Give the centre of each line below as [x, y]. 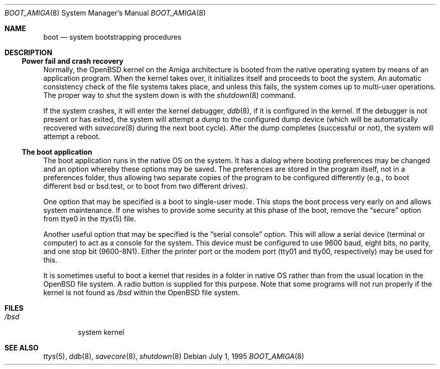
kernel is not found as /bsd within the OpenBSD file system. [141, 292]
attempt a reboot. [72, 136]
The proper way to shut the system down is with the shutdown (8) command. [170, 95]
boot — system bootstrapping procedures [112, 37]
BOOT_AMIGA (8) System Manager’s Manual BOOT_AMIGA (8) [105, 13]
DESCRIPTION [29, 52]
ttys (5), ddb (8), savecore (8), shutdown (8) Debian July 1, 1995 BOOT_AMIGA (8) [174, 356]
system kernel [101, 332]
